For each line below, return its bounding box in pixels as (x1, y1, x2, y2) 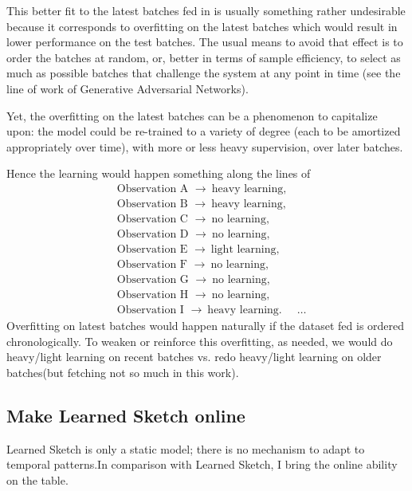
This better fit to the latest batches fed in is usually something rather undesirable (6, 2, 406, 18)
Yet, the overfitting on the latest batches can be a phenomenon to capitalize (6, 107, 378, 124)
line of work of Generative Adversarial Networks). (6, 80, 249, 96)
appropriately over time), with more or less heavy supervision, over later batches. (6, 138, 403, 155)
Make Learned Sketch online (6, 403, 245, 427)
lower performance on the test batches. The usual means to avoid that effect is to (6, 33, 403, 50)
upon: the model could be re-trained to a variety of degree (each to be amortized (6, 123, 401, 139)
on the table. (6, 471, 69, 488)
